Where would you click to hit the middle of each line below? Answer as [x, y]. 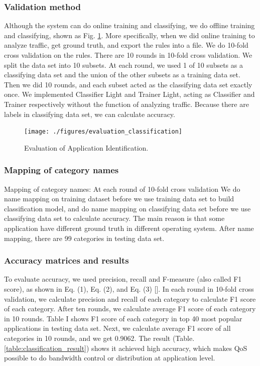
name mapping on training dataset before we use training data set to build [119, 199]
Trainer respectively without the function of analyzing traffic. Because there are [126, 104]
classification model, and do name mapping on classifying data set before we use [127, 208]
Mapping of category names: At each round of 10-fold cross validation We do [122, 189]
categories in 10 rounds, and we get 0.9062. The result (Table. [99, 338]
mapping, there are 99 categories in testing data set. [84, 238]
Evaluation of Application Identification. [86, 147]
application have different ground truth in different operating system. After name [129, 228]
